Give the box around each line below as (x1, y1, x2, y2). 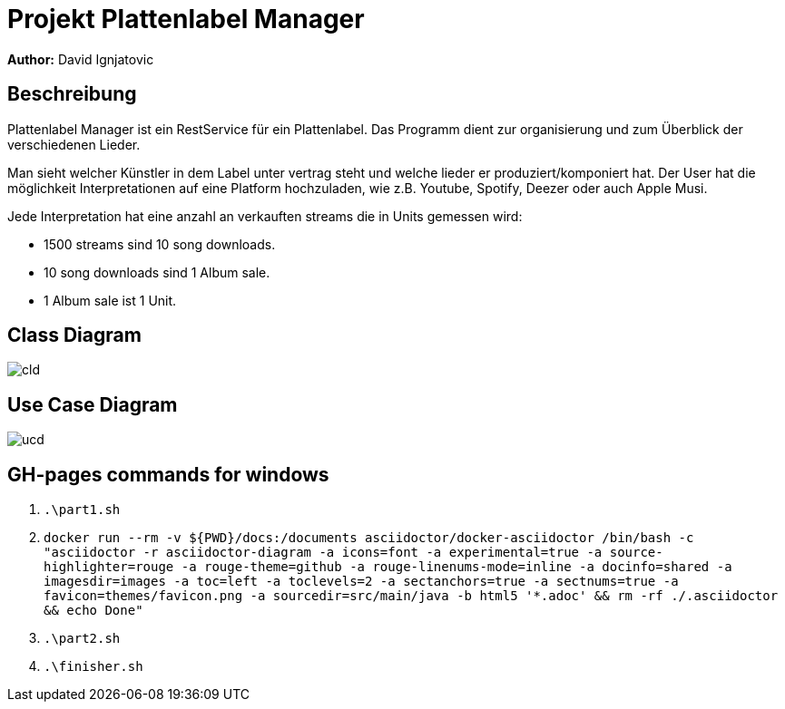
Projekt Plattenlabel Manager (7, 4, 365, 34)
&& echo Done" (44, 603, 143, 618)
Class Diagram (7, 324, 142, 347)
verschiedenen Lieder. (7, 136, 141, 152)
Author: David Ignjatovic (7, 51, 154, 67)
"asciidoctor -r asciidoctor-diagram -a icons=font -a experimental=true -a (44, 545, 603, 560)
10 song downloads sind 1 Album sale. (44, 264, 270, 280)
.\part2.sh (44, 631, 121, 646)
